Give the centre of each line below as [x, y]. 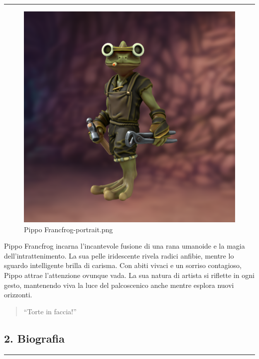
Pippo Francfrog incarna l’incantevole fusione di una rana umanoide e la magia [125, 246]
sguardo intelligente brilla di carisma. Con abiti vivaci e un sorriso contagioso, [123, 265]
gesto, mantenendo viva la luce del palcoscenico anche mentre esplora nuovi [119, 285]
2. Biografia [34, 338]
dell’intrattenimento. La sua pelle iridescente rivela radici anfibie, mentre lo [119, 255]
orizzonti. [18, 295]
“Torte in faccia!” [50, 311]
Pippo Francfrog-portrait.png [68, 229]
